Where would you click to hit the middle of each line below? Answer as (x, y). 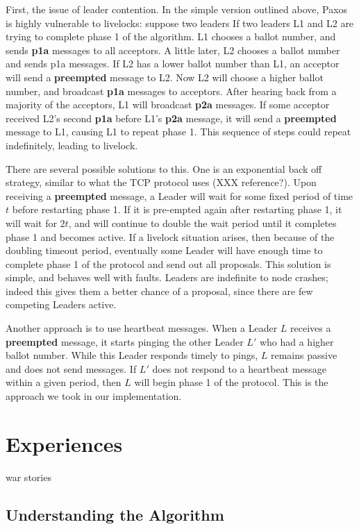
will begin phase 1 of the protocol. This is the (231, 382)
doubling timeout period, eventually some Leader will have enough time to (164, 250)
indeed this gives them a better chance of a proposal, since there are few (159, 291)
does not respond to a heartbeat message (239, 368)
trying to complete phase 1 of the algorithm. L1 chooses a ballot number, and (171, 36)
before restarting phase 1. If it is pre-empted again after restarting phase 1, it (177, 209)
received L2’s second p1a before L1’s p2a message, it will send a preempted (171, 118)
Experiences (64, 443)
